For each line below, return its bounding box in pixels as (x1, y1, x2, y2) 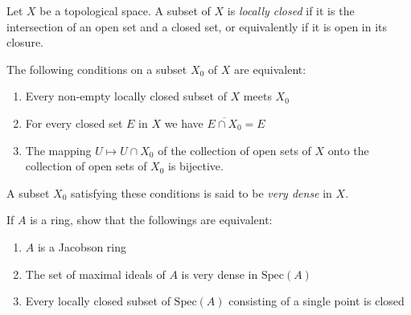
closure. (6, 34, 44, 51)
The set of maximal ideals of (25, 265, 166, 282)
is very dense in (181, 265, 258, 282)
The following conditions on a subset (6, 60, 187, 77)
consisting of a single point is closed (228, 292, 405, 309)
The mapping (25, 141, 92, 158)
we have (164, 114, 203, 131)
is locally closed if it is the (227, 2, 355, 18)
